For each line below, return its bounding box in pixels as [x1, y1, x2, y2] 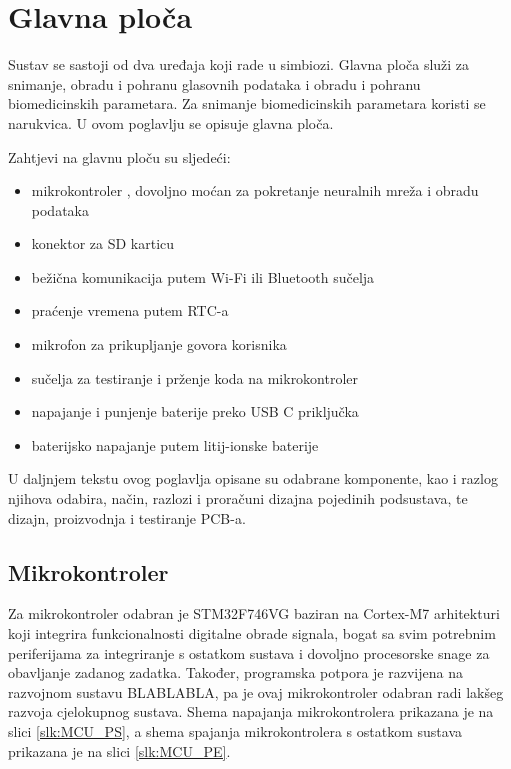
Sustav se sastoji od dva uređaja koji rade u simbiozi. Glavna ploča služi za [8, 54, 470, 75]
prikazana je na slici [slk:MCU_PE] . [8, 740, 231, 761]
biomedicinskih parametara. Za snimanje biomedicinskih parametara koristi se [8, 93, 486, 114]
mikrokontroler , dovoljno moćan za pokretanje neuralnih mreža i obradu [31, 180, 479, 201]
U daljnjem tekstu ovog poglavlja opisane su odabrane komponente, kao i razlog [8, 468, 498, 489]
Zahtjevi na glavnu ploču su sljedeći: [8, 146, 231, 167]
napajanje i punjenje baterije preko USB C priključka [31, 401, 359, 422]
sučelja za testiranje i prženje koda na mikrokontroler [31, 367, 359, 388]
